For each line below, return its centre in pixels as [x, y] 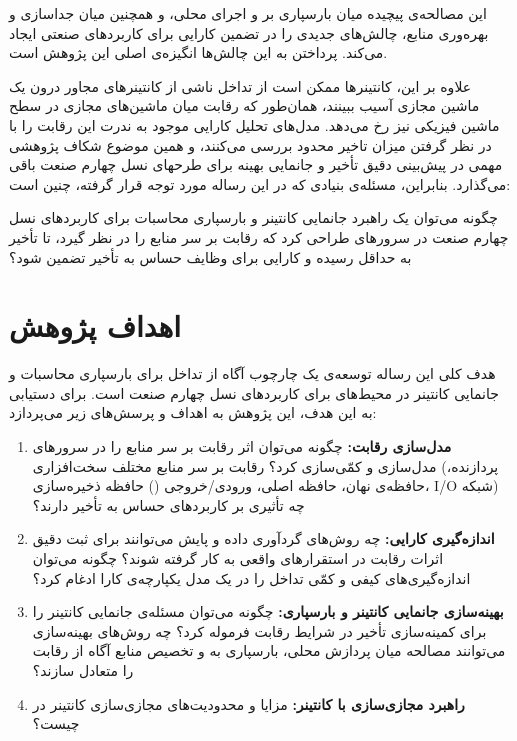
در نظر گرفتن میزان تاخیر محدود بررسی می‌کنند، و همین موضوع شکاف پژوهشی [250, 144]
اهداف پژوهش [95, 325]
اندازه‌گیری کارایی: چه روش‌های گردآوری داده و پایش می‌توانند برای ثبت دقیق [263, 538]
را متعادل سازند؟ [83, 669]
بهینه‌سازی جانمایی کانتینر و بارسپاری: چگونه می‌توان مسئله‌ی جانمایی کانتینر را [268, 611]
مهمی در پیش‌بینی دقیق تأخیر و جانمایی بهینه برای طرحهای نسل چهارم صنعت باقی [256, 164]
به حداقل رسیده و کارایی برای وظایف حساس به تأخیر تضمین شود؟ [210, 256]
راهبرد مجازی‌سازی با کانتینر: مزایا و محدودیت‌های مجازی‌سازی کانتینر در [248, 703]
